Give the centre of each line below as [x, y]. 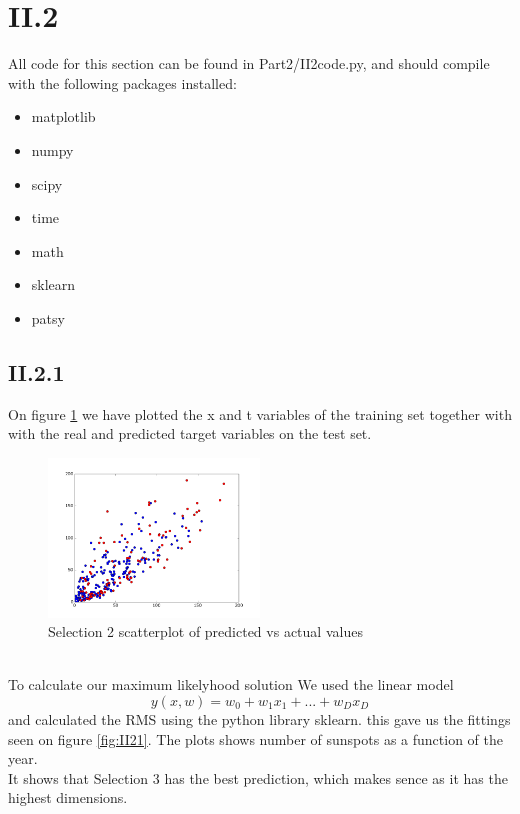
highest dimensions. [68, 797]
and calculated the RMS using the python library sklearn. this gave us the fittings [259, 719]
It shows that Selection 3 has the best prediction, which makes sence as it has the [258, 777]
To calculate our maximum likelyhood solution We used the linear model [231, 684]
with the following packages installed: [122, 82]
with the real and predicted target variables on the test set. [190, 433]
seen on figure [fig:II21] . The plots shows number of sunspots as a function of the [255, 738]
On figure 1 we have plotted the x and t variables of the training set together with [260, 413]
